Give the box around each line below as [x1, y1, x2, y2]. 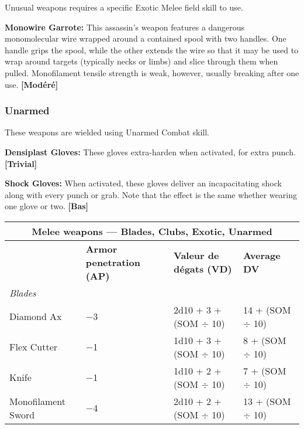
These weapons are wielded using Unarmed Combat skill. [5, 126, 209, 138]
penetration [85, 255, 140, 269]
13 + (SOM [243, 394, 291, 408]
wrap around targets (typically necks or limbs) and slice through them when [5, 55, 278, 67]
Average [243, 248, 281, 263]
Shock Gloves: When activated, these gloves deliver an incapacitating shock [5, 177, 282, 189]
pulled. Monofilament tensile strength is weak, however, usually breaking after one [5, 66, 299, 79]
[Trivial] [5, 157, 37, 169]
